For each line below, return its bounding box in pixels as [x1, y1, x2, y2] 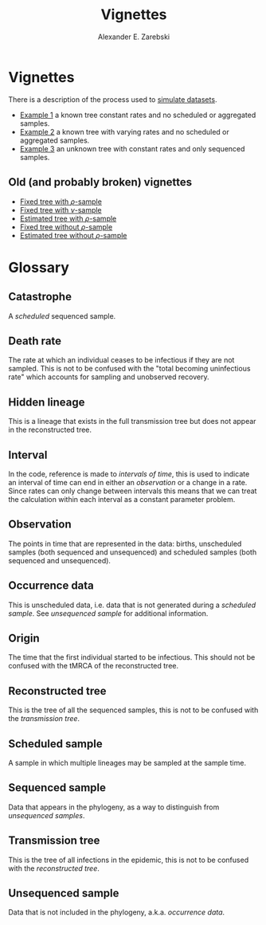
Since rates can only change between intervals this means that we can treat [8, 486, 257, 496]
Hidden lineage [8, 395, 85, 409]
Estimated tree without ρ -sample [19, 230, 127, 240]
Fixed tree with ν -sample [19, 205, 102, 214]
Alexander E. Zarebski [98, 32, 170, 41]
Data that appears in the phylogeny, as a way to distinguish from [8, 802, 220, 812]
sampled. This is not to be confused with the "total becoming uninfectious [8, 364, 251, 374]
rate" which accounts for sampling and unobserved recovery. [8, 372, 209, 382]
